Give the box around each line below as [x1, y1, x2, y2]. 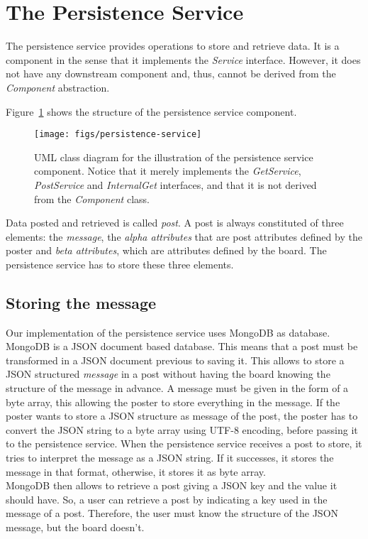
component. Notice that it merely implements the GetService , [34, 163, 301, 178]
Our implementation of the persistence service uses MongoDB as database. [6, 325, 330, 339]
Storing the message [6, 291, 157, 313]
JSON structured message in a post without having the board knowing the [6, 366, 330, 381]
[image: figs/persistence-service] [34, 129, 202, 140]
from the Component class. [34, 191, 150, 206]
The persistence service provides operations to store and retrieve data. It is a [6, 38, 340, 53]
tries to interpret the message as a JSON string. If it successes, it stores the [6, 450, 334, 465]
